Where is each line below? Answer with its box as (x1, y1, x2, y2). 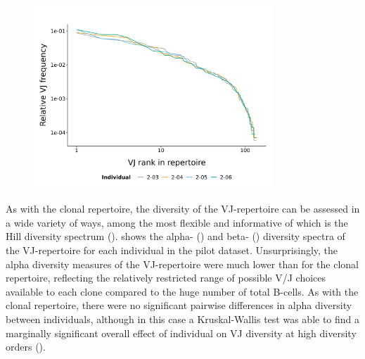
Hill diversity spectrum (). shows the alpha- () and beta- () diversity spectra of (6, 229, 345, 244)
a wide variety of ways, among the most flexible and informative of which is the (6, 215, 348, 229)
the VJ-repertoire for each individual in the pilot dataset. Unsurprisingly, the (6, 243, 338, 258)
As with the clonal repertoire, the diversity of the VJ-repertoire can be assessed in (6, 201, 360, 216)
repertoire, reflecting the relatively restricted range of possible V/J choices (6, 270, 326, 285)
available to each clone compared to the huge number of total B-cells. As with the (6, 284, 359, 298)
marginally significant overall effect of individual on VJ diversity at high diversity (6, 325, 357, 340)
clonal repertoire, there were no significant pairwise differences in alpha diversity (6, 298, 352, 313)
